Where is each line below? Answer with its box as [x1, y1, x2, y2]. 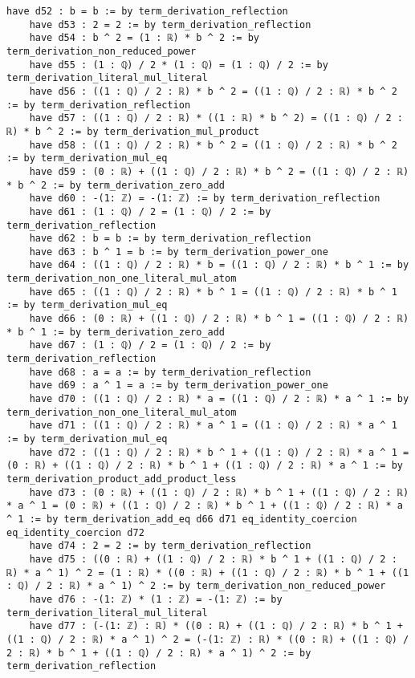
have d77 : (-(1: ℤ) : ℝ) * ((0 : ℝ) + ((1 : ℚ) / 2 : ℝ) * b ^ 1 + [29, 620, 403, 632]
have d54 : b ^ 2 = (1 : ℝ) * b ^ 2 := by [29, 32, 259, 44]
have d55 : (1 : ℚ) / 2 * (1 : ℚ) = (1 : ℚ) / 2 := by [29, 59, 328, 71]
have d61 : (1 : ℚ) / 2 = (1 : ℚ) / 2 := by [29, 205, 271, 217]
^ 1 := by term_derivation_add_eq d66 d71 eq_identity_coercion [6, 513, 357, 525]
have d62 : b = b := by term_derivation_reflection [29, 233, 311, 245]
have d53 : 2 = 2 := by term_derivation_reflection [29, 18, 311, 30]
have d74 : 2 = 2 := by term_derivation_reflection [29, 540, 311, 552]
